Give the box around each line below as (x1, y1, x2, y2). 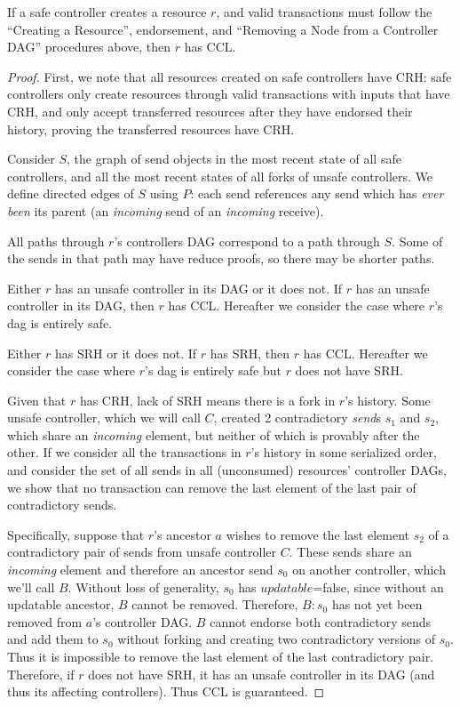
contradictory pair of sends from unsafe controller (7, 542, 277, 561)
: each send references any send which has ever (190, 184, 444, 203)
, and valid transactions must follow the (216, 3, 432, 20)
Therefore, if (7, 664, 75, 683)
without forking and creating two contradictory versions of (117, 630, 436, 648)
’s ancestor (154, 525, 211, 543)
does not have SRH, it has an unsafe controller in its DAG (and (88, 664, 435, 683)
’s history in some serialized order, (250, 443, 437, 462)
